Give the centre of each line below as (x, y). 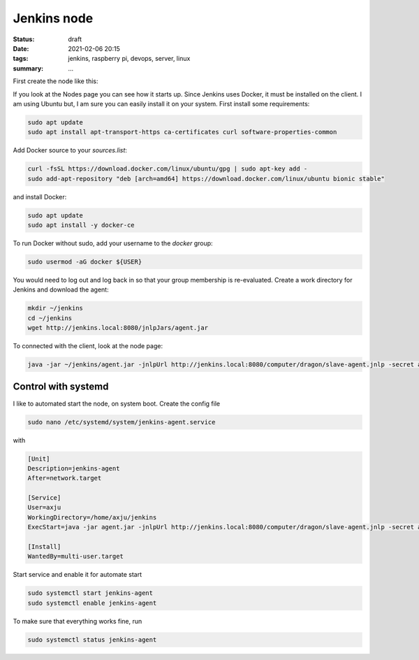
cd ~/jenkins (50, 318)
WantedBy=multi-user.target (75, 557)
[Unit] (39, 459)
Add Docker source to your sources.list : (70, 150)
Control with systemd (61, 387)
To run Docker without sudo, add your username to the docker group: (113, 243)
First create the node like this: (56, 81)
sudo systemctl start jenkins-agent (90, 593)
